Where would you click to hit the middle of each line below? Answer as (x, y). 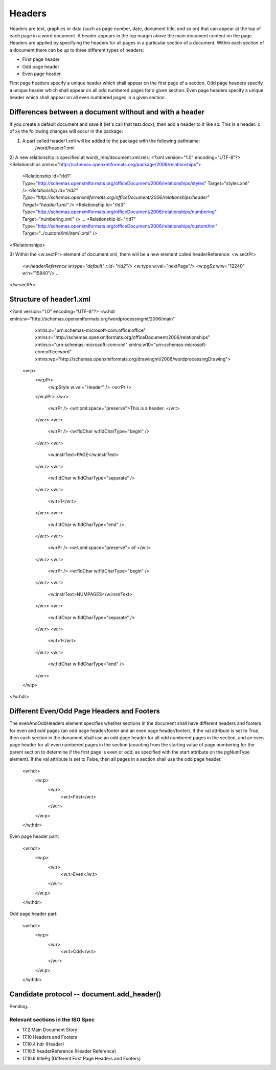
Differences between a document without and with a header (107, 112)
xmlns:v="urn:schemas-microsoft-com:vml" (81, 345)
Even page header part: (34, 836)
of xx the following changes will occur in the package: (66, 131)
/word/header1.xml (55, 148)
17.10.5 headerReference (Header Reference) (69, 1051)
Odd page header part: (34, 914)
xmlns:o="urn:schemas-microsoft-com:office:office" (90, 330)
